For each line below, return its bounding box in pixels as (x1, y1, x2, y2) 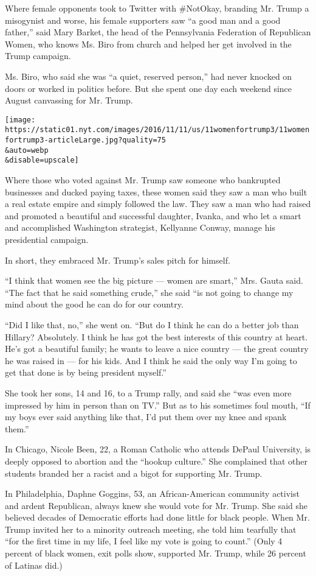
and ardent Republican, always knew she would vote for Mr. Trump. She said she (5, 499, 308, 511)
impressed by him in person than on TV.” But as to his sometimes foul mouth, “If (5, 398, 311, 411)
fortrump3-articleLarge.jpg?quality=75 (5, 136, 166, 145)
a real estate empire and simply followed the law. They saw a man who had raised (5, 197, 311, 210)
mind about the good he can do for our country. (5, 298, 184, 311)
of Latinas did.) (5, 558, 63, 571)
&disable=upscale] (5, 156, 79, 165)
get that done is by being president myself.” (5, 366, 167, 379)
